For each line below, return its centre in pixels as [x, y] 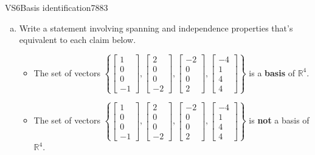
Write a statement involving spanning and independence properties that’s [156, 28]
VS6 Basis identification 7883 [57, 7]
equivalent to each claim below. [78, 40]
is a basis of [272, 72]
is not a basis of [279, 120]
